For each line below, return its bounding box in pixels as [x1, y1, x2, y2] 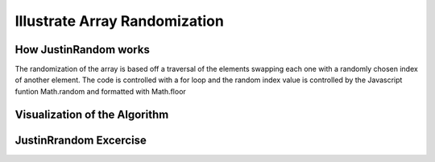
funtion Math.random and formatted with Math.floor [14, 86, 187, 96]
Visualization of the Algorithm [14, 107, 169, 121]
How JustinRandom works [14, 43, 151, 56]
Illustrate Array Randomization [14, 12, 225, 30]
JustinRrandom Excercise [14, 133, 147, 147]
